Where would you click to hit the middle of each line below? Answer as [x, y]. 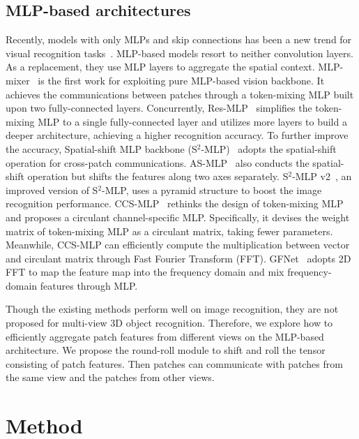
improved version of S [52, 189]
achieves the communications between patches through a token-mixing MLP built [180, 94]
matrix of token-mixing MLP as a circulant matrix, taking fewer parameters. [169, 231]
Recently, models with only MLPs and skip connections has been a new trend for [179, 39]
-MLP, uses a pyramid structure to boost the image [212, 189]
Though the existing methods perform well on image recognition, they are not [172, 309]
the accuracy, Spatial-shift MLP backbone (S [101, 148]
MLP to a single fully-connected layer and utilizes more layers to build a [192, 121]
